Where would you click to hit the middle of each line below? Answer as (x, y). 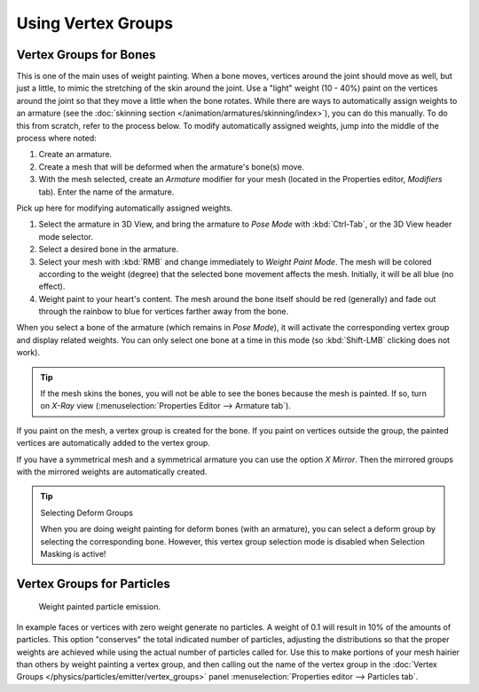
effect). (52, 286)
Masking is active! (73, 553)
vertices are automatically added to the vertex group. (113, 443)
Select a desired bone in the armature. (109, 250)
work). (28, 353)
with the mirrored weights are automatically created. (112, 472)
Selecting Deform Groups (86, 513)
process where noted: (56, 139)
